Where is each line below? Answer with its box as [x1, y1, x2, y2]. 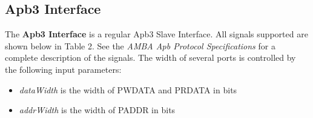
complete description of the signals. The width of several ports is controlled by [5, 51, 296, 64]
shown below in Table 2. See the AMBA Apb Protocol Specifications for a [5, 39, 275, 52]
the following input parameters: [5, 63, 122, 75]
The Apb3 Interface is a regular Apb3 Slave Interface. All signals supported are [5, 28, 308, 40]
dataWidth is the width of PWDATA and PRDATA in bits [19, 83, 237, 96]
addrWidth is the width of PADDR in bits [19, 104, 176, 116]
